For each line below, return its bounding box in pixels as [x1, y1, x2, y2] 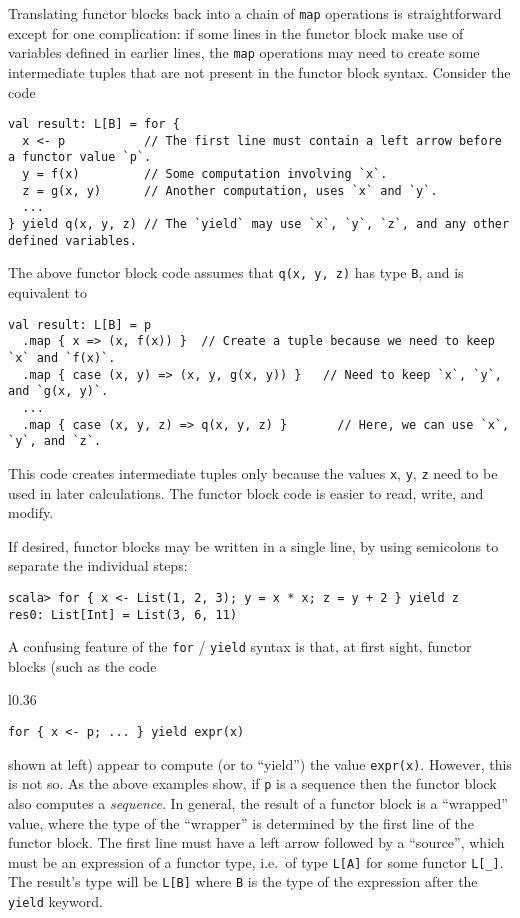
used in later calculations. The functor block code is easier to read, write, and [8, 482, 484, 503]
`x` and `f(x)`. [8, 350, 116, 365]
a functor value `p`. [8, 150, 152, 165]
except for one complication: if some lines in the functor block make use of [8, 22, 464, 43]
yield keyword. [8, 891, 103, 912]
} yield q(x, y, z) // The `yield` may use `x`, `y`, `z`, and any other [8, 217, 510, 232]
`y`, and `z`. [8, 434, 102, 449]
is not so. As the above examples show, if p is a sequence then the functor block [8, 773, 497, 794]
